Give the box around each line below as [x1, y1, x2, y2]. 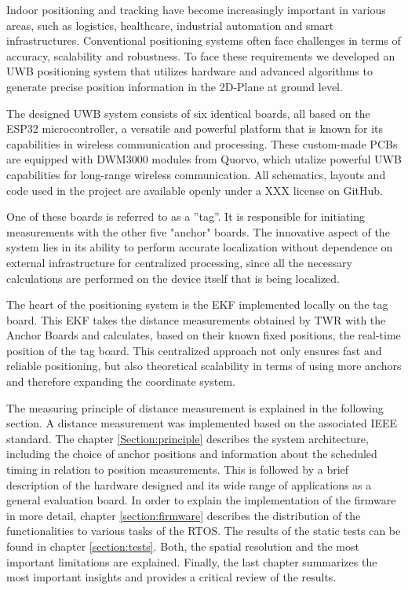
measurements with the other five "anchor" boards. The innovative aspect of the [6, 223, 390, 240]
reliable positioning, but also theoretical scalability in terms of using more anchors [6, 357, 402, 374]
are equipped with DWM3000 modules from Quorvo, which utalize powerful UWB [6, 151, 402, 167]
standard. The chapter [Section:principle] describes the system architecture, [6, 430, 369, 446]
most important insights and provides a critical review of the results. [6, 569, 337, 585]
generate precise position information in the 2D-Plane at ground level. [6, 78, 343, 94]
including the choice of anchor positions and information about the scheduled [6, 445, 377, 462]
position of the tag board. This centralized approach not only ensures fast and [6, 342, 382, 358]
